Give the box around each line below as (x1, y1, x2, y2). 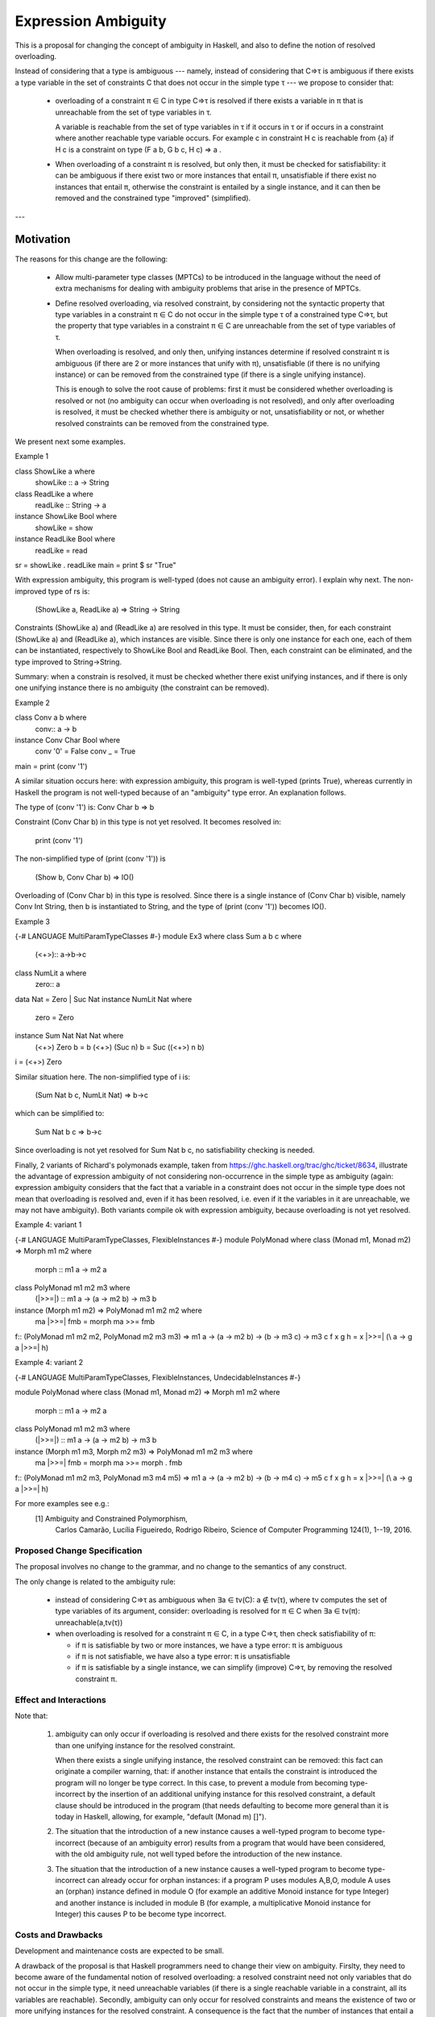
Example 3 (14, 917, 50, 926)
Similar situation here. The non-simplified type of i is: (14, 1071, 191, 1081)
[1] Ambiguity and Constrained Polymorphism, (35, 1514, 188, 1523)
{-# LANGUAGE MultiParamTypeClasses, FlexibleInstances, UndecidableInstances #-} (14, 1372, 301, 1382)
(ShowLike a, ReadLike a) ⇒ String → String (35, 605, 180, 615)
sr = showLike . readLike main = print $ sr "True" (14, 560, 176, 570)
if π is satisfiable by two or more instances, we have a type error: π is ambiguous (75, 1640, 343, 1650)
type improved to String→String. (14, 657, 122, 666)
